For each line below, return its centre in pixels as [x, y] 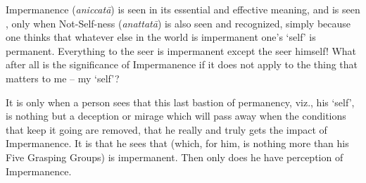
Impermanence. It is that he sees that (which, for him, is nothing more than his [177, 143]
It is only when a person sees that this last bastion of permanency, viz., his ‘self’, [180, 102]
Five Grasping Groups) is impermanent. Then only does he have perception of [175, 157]
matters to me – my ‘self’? [63, 78]
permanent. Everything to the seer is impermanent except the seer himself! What [181, 50]
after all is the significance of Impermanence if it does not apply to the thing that [182, 64]
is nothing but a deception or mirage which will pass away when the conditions [176, 116]
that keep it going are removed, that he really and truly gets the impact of [166, 129]
